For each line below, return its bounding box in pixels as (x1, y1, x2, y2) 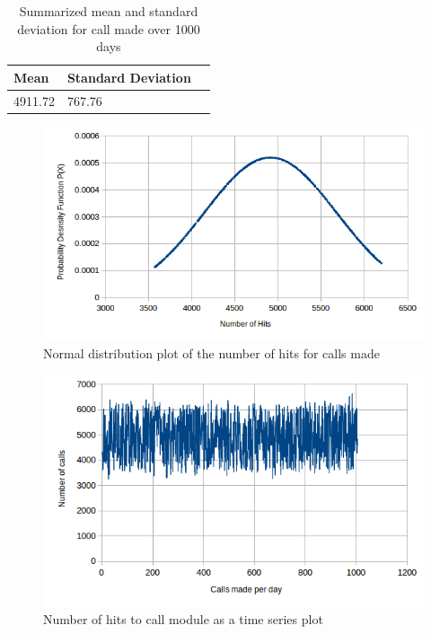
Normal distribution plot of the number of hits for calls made (43, 343, 380, 362)
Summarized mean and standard (19, 2, 198, 20)
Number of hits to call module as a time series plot (43, 610, 323, 629)
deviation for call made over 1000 (17, 19, 200, 38)
